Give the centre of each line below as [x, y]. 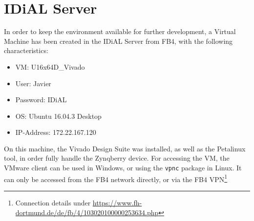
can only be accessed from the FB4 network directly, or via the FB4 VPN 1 [116, 178]
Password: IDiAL [41, 100]
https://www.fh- [117, 202]
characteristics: [26, 50]
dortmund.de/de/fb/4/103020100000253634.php [87, 212]
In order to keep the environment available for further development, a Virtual [120, 31]
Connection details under [53, 202]
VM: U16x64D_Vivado [50, 66]
